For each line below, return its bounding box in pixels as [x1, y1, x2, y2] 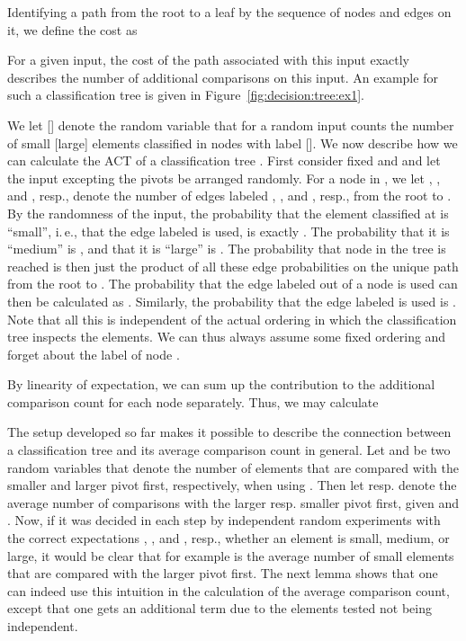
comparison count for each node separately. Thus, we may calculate [7, 392, 379, 411]
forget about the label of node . [7, 344, 180, 363]
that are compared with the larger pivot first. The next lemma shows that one [7, 564, 438, 583]
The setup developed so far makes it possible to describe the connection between [7, 423, 452, 441]
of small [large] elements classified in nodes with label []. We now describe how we [7, 133, 458, 152]
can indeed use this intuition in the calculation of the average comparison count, [7, 581, 450, 600]
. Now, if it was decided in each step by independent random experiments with [7, 511, 441, 530]
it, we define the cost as [7, 20, 138, 39]
